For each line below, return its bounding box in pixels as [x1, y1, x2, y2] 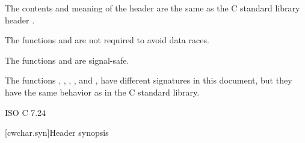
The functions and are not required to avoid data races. [5, 34, 209, 46]
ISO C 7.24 [5, 106, 46, 118]
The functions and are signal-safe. [5, 53, 129, 66]
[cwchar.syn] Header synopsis [5, 126, 109, 139]
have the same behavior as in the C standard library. [5, 85, 200, 98]
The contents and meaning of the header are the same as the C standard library [5, 2, 300, 14]
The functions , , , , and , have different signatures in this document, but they [5, 74, 292, 87]
